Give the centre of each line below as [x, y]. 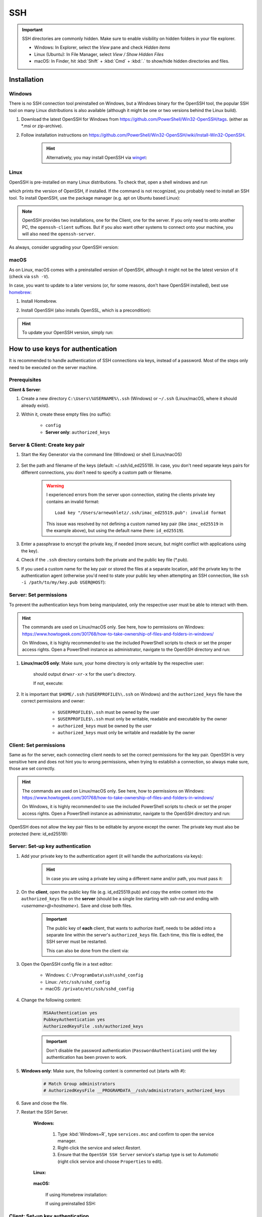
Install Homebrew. [39, 301]
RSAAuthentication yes [70, 1013]
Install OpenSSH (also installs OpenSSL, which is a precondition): [86, 310]
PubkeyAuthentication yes [74, 1020]
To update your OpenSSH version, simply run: [68, 332]
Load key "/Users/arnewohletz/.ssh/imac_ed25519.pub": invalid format [141, 513]
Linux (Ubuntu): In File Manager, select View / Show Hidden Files [99, 54]
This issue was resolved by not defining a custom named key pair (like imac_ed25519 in [135, 524]
